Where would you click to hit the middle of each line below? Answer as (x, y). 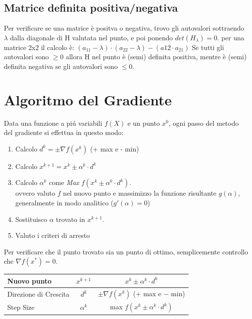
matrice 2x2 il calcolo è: (39, 47)
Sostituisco (31, 219)
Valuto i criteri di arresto (53, 235)
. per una (231, 37)
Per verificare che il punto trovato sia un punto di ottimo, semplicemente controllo (126, 251)
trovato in (71, 219)
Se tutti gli (208, 47)
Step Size (21, 307)
